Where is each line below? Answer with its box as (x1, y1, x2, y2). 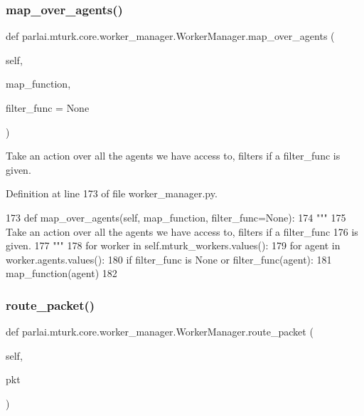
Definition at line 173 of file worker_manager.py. (6, 186, 218, 201)
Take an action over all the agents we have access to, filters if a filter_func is (6, 148, 341, 163)
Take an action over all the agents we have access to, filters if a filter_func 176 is (6, 224, 358, 239)
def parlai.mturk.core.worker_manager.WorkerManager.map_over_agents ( (6, 28, 335, 43)
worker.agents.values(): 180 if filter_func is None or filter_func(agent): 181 (6, 251, 332, 266)
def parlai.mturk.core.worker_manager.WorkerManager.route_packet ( (6, 324, 314, 339)
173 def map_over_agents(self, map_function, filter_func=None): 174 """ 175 (6, 209, 346, 224)
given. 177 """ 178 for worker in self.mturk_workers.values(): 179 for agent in (6, 238, 341, 253)
